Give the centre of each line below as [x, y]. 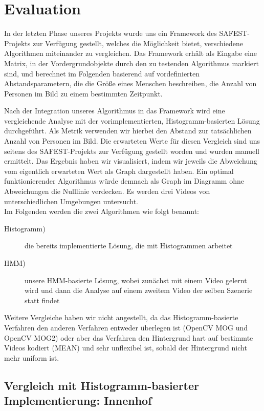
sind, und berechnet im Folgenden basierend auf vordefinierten [102, 73]
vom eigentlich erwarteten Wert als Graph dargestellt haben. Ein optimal [119, 171]
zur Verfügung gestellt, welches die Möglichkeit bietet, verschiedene [138, 43]
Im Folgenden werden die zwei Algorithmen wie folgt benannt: [102, 211]
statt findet [42, 300]
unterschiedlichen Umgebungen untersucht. [71, 201]
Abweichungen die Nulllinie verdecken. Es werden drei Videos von [107, 191]
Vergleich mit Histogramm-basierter [102, 385]
